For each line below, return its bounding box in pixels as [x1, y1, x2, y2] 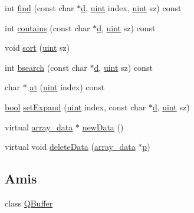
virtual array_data [5, 120, 73, 133]
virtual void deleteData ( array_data [5, 140, 136, 153]
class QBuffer [5, 196, 53, 209]
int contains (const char [5, 21, 90, 34]
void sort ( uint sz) [5, 41, 70, 54]
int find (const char [5, 2, 74, 14]
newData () [82, 120, 124, 133]
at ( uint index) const [29, 81, 105, 93]
